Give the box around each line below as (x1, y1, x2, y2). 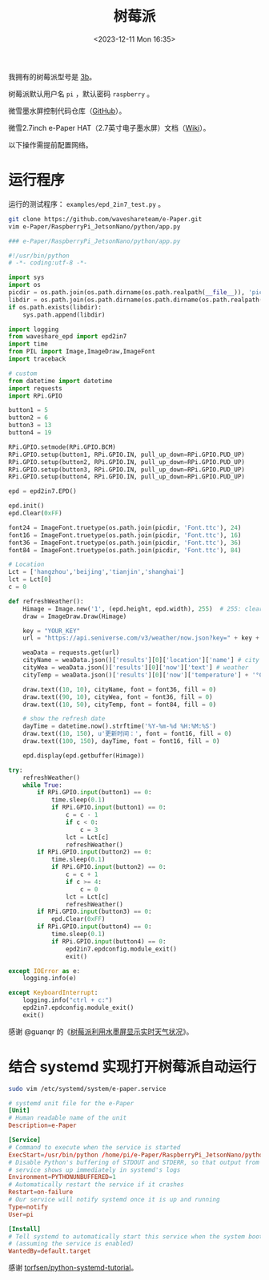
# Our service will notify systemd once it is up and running (8, 1196, 220, 1204)
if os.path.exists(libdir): (8, 303, 102, 311)
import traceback (8, 355, 66, 363)
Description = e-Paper (8, 1121, 78, 1130)
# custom (8, 369, 38, 378)
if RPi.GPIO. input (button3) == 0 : (37, 907, 152, 916)
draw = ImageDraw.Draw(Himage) (22, 612, 127, 620)
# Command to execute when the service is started (8, 1143, 181, 1151)
